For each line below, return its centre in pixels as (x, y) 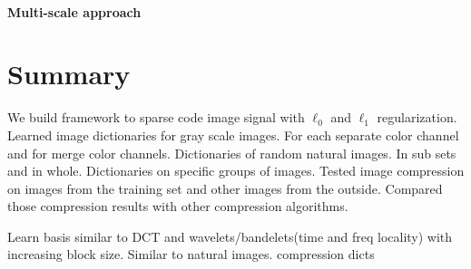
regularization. (417, 117)
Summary (69, 74)
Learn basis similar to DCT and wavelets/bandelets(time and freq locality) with (230, 236)
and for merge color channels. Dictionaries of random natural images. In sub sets (232, 153)
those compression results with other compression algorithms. (178, 206)
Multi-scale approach (74, 11)
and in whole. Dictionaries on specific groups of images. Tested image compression (236, 171)
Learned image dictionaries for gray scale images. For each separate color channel (233, 134)
